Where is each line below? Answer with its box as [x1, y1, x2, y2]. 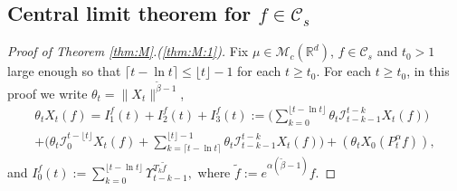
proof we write [7, 83, 88, 102]
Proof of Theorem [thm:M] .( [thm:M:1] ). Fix [7, 42, 249, 61]
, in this [406, 62, 450, 81]
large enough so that [7, 62, 121, 81]
